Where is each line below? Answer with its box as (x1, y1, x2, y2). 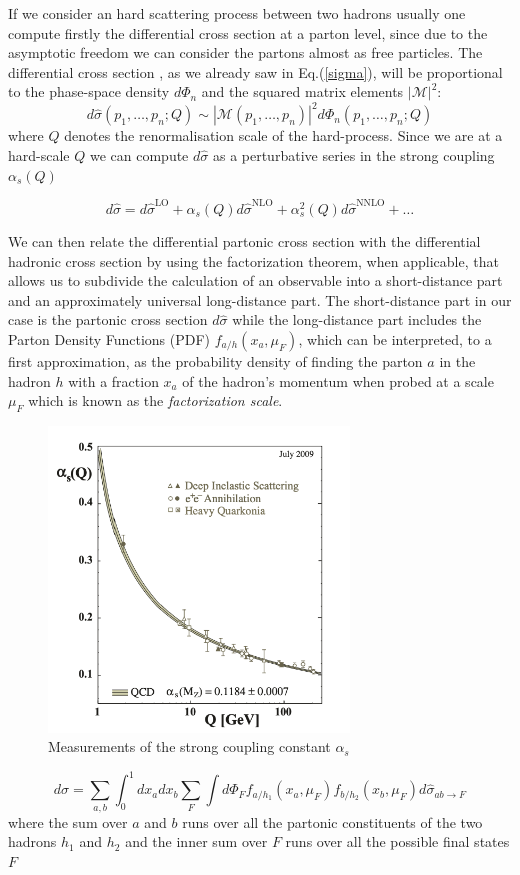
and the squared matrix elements (201, 81, 404, 102)
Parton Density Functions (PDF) (8, 328, 211, 349)
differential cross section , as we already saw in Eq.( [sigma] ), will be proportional (8, 61, 503, 82)
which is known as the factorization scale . (28, 390, 283, 411)
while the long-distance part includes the (232, 309, 482, 330)
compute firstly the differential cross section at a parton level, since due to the (8, 22, 488, 43)
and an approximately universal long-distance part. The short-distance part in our (8, 289, 512, 310)
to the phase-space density (8, 81, 170, 102)
